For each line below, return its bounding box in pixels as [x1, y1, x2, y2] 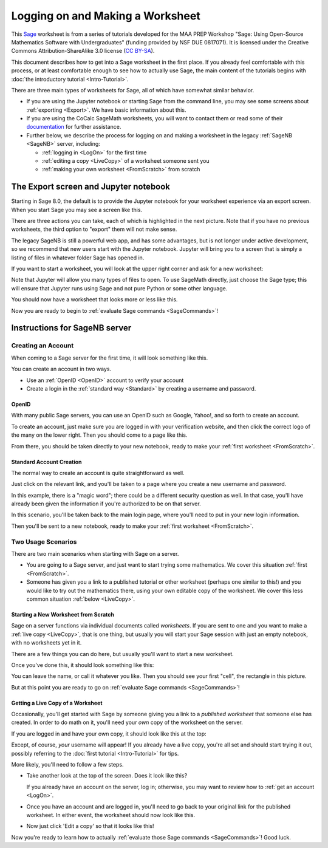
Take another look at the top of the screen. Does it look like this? [26, 772, 188, 779]
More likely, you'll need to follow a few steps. [11, 761, 124, 768]
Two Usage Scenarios [11, 538, 77, 546]
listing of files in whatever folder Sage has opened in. [11, 254, 145, 261]
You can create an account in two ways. [11, 365, 112, 373]
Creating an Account [11, 341, 74, 350]
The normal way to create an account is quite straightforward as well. [11, 469, 185, 476]
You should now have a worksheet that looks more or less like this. [11, 296, 178, 303]
